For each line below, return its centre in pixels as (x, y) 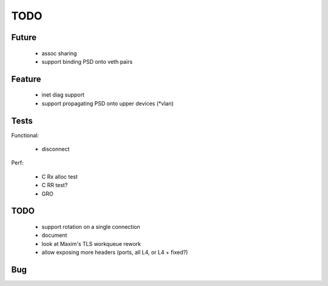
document (54, 235)
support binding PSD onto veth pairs (87, 61)
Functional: (25, 135)
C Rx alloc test (60, 177)
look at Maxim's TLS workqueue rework (91, 243)
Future (24, 37)
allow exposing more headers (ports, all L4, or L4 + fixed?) (115, 253)
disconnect (56, 149)
